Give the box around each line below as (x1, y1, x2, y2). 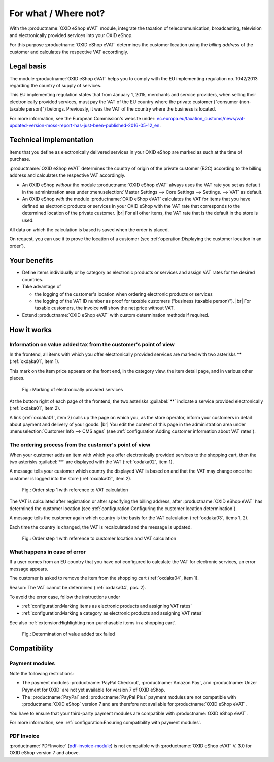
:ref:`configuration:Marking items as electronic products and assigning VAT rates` (22, 603, 192, 609)
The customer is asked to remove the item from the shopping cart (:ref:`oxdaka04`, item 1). (9, 575, 199, 582)
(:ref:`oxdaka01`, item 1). (9, 358, 60, 365)
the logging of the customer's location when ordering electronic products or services (35, 291, 213, 297)
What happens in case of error (9, 548, 86, 555)
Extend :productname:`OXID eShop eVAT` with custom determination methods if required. (22, 312, 210, 318)
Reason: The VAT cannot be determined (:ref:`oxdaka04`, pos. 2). (9, 585, 146, 591)
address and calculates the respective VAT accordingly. (9, 172, 126, 178)
